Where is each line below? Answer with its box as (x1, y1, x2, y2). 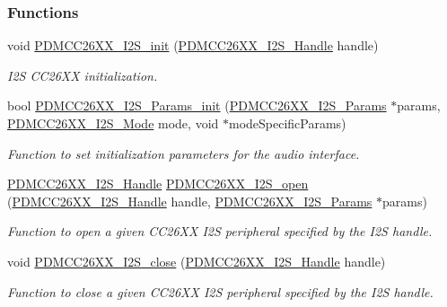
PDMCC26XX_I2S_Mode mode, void (7, 114, 219, 132)
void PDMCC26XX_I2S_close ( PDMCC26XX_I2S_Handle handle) (7, 251, 386, 270)
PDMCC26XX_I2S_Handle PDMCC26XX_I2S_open (7, 174, 309, 193)
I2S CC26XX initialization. (7, 66, 158, 84)
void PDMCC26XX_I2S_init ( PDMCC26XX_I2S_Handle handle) (7, 36, 379, 55)
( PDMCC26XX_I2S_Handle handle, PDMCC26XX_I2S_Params (7, 191, 372, 210)
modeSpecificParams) (228, 114, 346, 132)
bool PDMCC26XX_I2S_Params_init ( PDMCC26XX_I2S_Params (7, 96, 387, 115)
